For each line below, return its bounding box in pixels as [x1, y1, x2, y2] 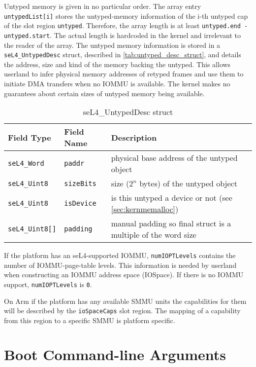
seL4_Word [8, 159, 44, 168]
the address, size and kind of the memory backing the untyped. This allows [4, 59, 231, 69]
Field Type [8, 131, 51, 143]
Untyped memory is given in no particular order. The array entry [4, 1, 201, 11]
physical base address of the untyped [111, 152, 238, 164]
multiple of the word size [111, 229, 196, 241]
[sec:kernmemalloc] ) [111, 203, 179, 215]
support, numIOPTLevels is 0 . [4, 279, 92, 290]
